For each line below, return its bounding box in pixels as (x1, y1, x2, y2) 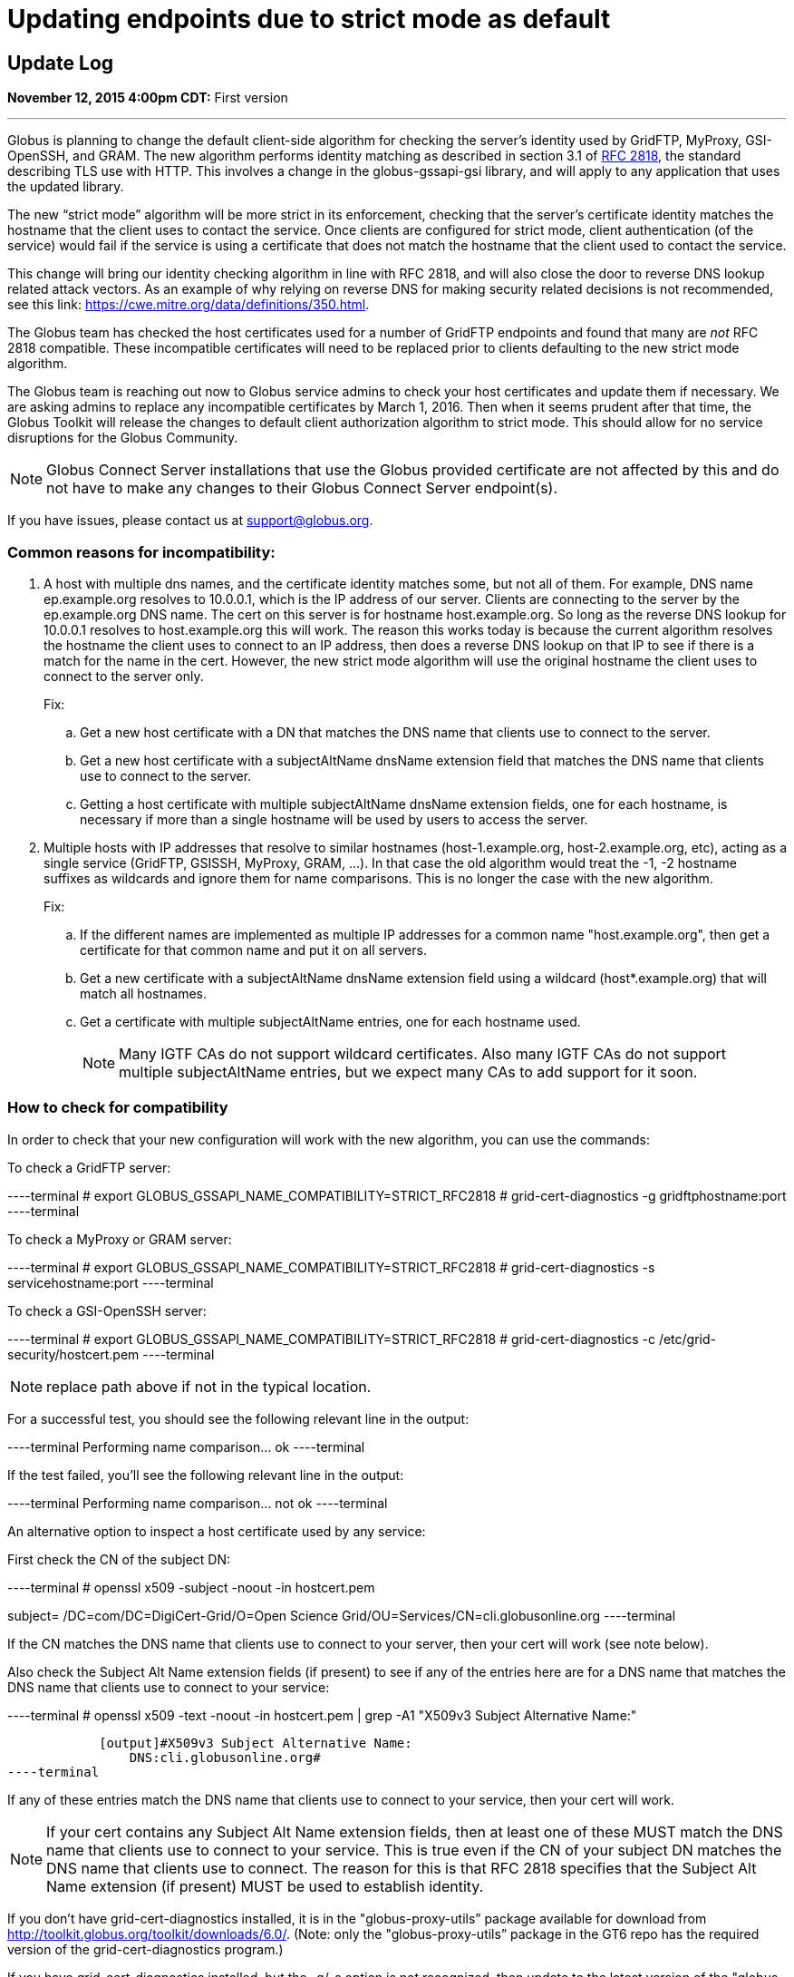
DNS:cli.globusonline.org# (129, 1749, 321, 1765)
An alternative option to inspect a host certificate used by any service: (7, 1523, 426, 1539)
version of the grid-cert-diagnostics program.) (7, 1941, 284, 1957)
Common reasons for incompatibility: (7, 542, 276, 561)
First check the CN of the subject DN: (7, 1551, 231, 1567)
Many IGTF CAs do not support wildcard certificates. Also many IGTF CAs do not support (119, 1044, 727, 1063)
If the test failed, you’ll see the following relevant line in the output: (7, 1466, 404, 1483)
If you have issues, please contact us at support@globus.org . (7, 512, 373, 529)
